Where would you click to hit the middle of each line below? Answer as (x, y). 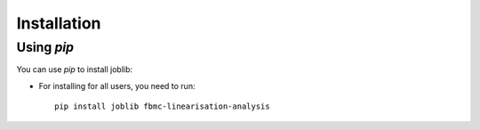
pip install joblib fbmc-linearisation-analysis (162, 106)
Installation (59, 23)
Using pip (45, 47)
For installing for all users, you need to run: (117, 85)
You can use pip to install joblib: (75, 69)
